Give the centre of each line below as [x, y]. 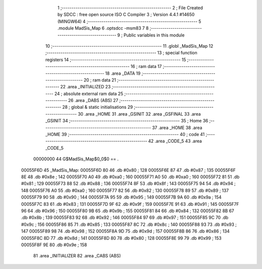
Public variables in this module [154, 35]
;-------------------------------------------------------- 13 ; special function [121, 53]
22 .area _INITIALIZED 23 [86, 87]
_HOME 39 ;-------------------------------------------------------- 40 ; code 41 [125, 134]
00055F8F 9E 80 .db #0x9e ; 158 [54, 245]
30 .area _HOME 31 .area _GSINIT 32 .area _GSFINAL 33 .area [139, 114]
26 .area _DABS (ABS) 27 [93, 101]
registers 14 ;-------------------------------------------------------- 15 [116, 59]
